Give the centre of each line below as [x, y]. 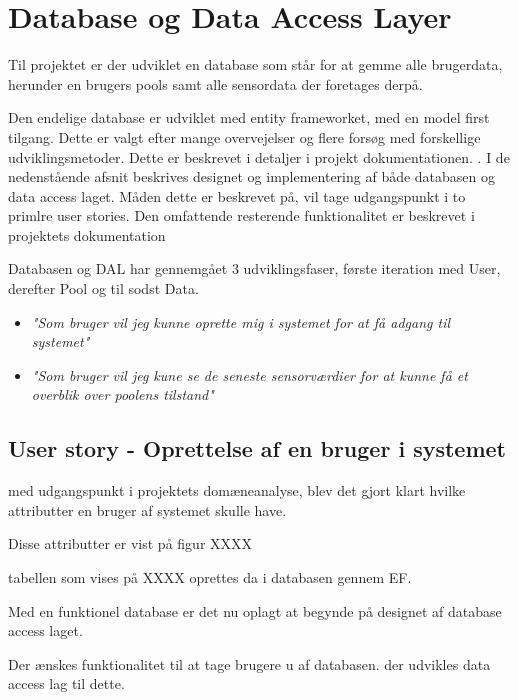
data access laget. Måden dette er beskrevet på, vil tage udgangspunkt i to [237, 195]
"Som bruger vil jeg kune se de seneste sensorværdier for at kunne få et [249, 374]
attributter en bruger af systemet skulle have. [147, 509]
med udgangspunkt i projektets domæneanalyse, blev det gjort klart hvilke [237, 490]
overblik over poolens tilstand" [122, 394]
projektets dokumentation [87, 234]
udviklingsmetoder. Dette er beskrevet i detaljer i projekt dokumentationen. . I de [259, 156]
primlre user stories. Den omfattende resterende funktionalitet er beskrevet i [241, 215]
